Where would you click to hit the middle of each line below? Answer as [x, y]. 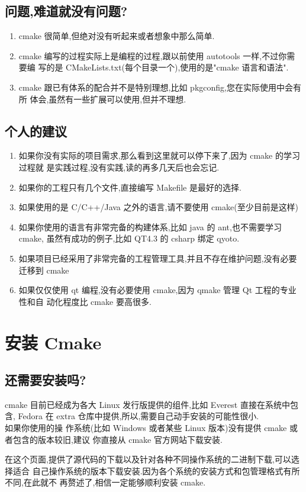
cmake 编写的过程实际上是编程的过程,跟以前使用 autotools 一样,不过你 [153, 55]
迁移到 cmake [44, 270]
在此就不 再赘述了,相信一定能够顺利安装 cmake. [115, 482]
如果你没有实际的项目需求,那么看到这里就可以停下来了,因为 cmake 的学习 [159, 155]
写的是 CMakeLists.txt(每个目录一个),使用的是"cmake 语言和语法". [163, 67]
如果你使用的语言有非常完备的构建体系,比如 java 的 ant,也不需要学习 [150, 226]
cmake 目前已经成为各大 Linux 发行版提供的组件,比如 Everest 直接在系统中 [147, 404]
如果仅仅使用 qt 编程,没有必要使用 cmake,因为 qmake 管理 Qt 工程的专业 [157, 290]
